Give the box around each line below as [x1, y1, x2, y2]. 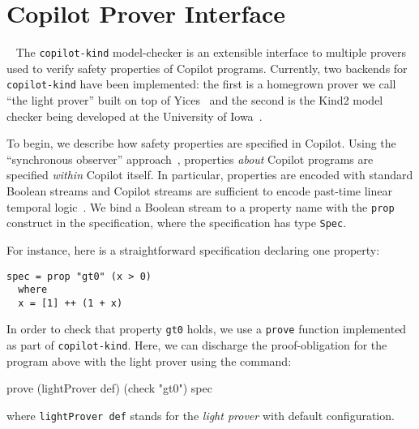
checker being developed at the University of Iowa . [6, 107, 263, 124]
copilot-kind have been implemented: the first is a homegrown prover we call [6, 75, 396, 92]
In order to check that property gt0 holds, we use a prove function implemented [6, 320, 407, 337]
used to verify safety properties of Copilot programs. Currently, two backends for [6, 59, 408, 76]
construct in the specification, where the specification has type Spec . [6, 214, 347, 231]
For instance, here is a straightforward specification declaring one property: [6, 241, 380, 258]
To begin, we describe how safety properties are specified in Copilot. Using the [6, 135, 396, 152]
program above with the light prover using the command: [6, 352, 292, 369]
